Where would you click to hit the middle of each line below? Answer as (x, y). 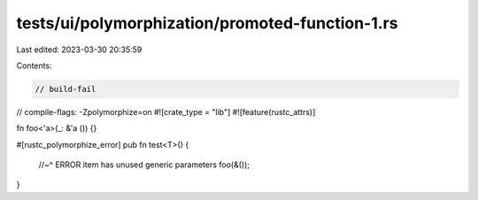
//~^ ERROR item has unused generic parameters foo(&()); (144, 165)
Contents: (34, 65)
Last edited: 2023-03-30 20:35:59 (79, 50)
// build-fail (66, 89)
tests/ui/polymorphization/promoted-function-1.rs (207, 23)
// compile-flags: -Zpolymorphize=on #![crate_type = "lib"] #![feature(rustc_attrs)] (166, 112)
